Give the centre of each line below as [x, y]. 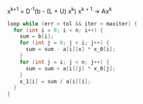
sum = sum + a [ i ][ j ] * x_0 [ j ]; [70, 68]
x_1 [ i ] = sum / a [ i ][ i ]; [55, 81]
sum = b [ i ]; [37, 37]
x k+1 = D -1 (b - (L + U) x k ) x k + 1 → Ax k [60, 11]
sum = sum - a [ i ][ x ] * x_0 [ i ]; [70, 50]
